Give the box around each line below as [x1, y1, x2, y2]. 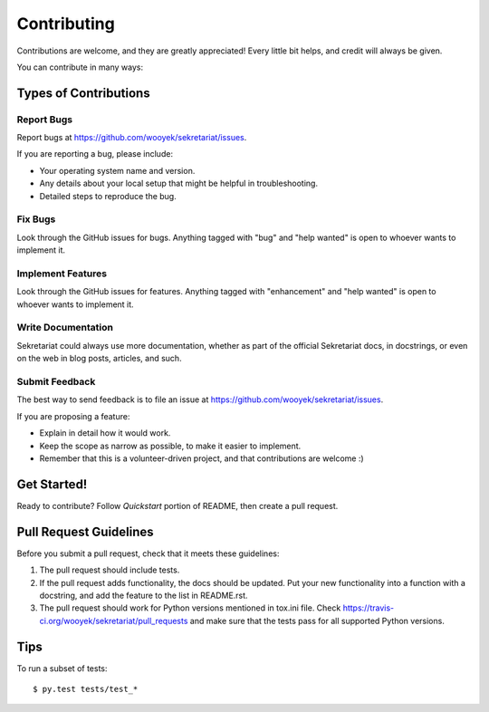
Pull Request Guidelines [16, 524, 154, 539]
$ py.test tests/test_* [33, 684, 139, 695]
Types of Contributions [16, 85, 150, 101]
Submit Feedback [16, 376, 96, 389]
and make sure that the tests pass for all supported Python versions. [189, 615, 446, 626]
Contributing [16, 14, 115, 34]
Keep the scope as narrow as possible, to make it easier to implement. [39, 440, 302, 451]
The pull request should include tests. [39, 564, 180, 575]
